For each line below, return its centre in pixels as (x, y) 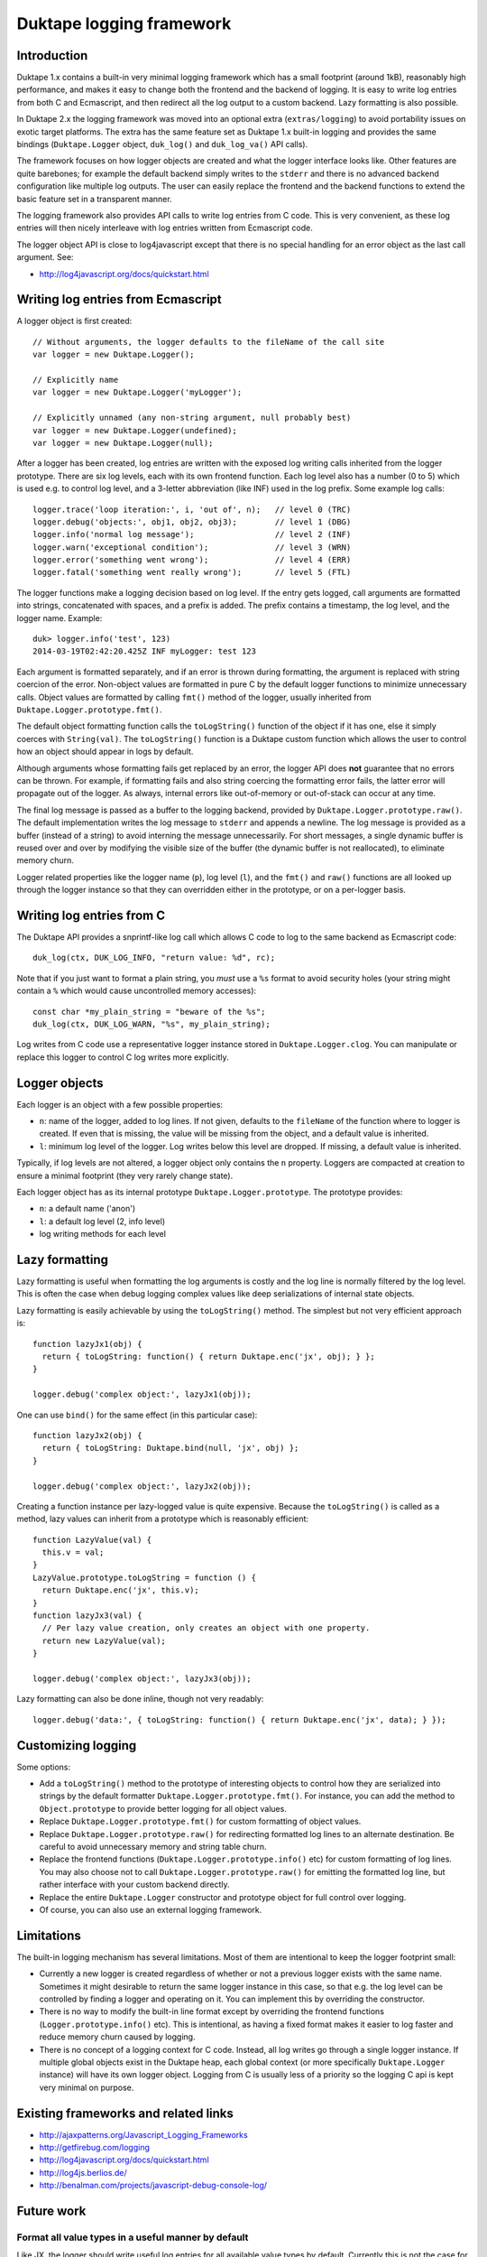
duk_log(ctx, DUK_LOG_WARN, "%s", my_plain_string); (152, 1024)
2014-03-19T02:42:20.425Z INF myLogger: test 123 (145, 651)
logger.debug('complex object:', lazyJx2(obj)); (142, 1486)
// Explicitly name (76, 380)
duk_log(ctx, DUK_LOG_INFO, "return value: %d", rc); (154, 958)
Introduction (52, 56)
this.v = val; (73, 1552)
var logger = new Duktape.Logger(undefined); (135, 430)
